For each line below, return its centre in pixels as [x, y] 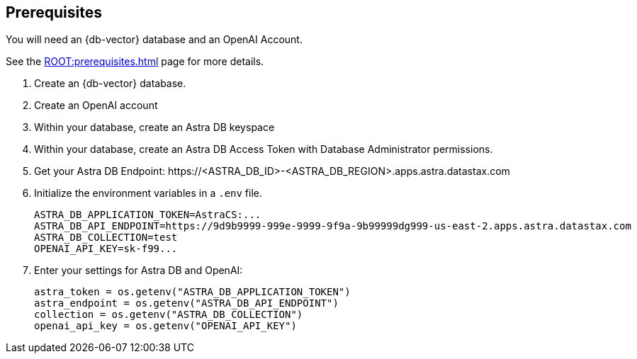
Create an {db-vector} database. [110, 84]
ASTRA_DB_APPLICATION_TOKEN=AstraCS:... [148, 215]
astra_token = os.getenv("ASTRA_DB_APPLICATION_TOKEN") [192, 292]
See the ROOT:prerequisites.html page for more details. [135, 62]
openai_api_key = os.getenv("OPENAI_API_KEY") [165, 326]
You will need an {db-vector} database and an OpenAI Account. [154, 40]
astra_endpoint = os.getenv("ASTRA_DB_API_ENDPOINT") [186, 303]
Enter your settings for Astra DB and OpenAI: [139, 270]
